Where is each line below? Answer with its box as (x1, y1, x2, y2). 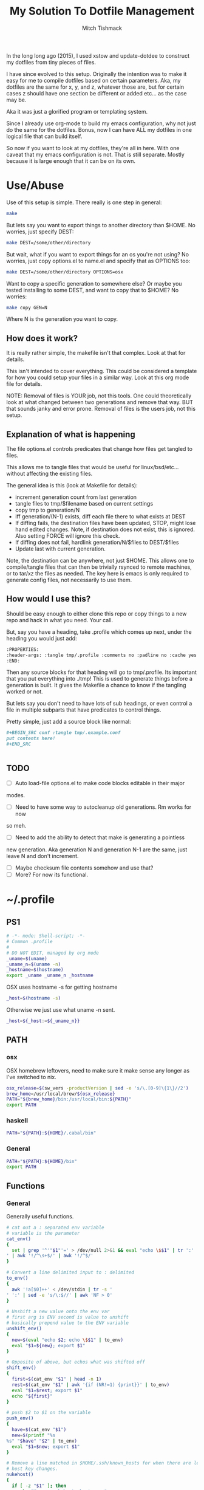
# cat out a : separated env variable (6, 1224, 104, 1231)
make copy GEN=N (6, 304, 47, 311)
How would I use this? (6, 594, 91, 604)
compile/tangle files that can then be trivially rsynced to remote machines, (6, 563, 192, 571)
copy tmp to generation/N (15, 506, 80, 513)
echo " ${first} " (12, 1393, 53, 1399)
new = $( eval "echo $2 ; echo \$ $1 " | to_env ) (12, 1337, 123, 1343)
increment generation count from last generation (15, 493, 137, 501)
